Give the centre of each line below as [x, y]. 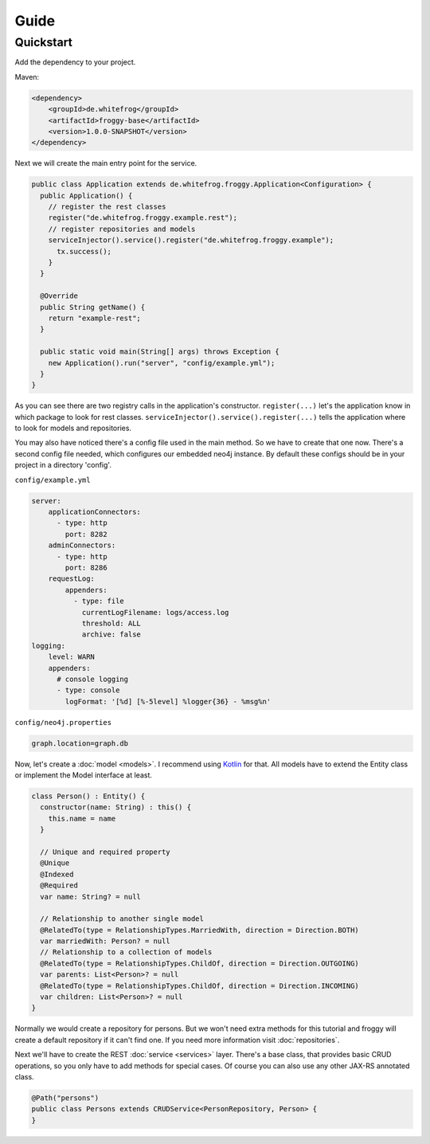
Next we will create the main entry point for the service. [106, 163]
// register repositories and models [122, 229]
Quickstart [44, 42]
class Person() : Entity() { [88, 796]
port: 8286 [86, 567]
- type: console [88, 690]
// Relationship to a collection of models [126, 952]
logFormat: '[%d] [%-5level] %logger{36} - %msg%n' [168, 701]
